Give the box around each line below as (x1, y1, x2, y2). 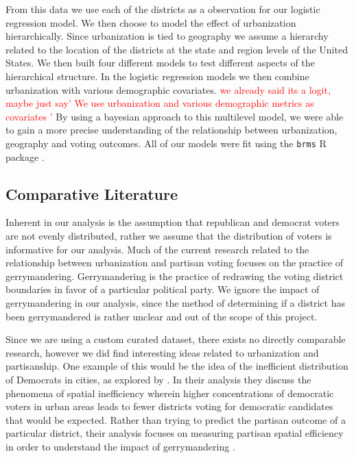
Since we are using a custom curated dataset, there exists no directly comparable (5, 332, 346, 346)
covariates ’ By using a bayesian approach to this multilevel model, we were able (5, 109, 344, 123)
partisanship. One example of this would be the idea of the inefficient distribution (5, 359, 349, 373)
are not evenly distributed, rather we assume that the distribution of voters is (5, 228, 332, 242)
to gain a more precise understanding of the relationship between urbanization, (5, 123, 338, 137)
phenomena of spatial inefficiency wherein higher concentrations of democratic (5, 385, 334, 400)
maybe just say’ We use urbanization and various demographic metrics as (5, 96, 314, 110)
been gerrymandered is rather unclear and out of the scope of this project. (5, 309, 318, 323)
